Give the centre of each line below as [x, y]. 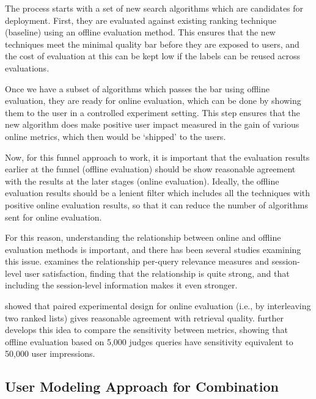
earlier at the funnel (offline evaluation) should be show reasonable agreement [150, 169]
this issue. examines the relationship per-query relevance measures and [137, 261]
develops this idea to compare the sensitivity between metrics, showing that [146, 330]
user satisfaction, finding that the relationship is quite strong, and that [157, 273]
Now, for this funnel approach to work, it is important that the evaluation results [157, 157]
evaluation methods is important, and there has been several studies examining [153, 249]
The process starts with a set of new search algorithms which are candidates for [154, 8]
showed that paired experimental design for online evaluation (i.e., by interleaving [158, 306]
